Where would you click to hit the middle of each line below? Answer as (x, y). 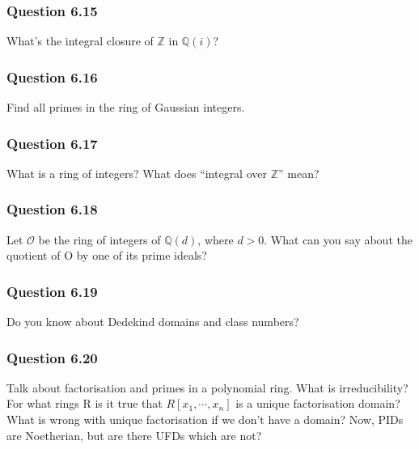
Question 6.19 (52, 291)
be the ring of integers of (99, 239)
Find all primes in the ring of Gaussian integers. (126, 107)
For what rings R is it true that (85, 403)
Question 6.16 (52, 76)
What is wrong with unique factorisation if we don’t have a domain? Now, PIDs (205, 419)
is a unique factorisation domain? (318, 403)
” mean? (299, 173)
